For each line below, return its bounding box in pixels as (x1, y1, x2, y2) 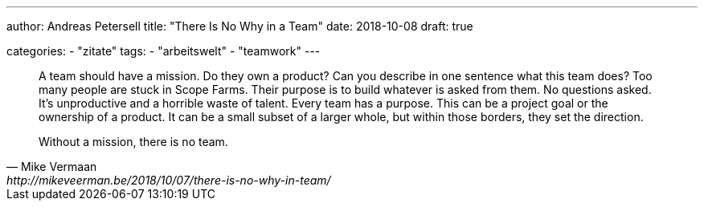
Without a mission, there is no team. (39, 135, 228, 148)
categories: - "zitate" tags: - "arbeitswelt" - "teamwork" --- (6, 44, 321, 58)
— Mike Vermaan (6, 160, 97, 173)
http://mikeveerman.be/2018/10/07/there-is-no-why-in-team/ (6, 173, 331, 187)
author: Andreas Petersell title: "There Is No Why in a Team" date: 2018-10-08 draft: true (6, 19, 473, 33)
